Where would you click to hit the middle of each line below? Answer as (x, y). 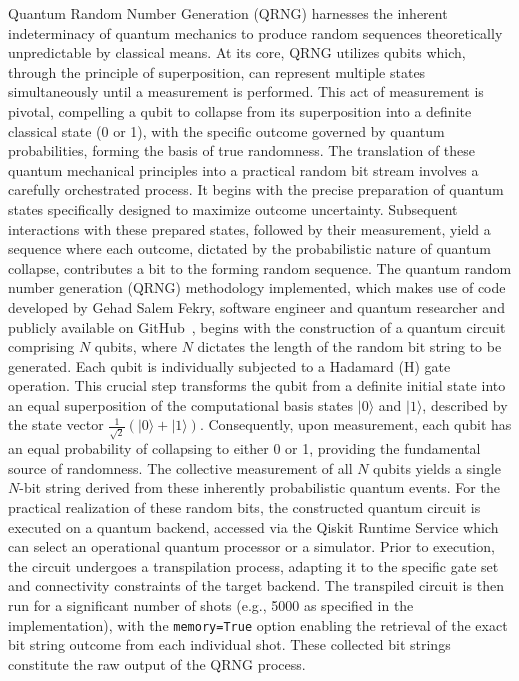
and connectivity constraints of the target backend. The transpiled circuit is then (256, 585)
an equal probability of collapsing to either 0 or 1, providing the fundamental (244, 448)
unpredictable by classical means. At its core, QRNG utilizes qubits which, (237, 52)
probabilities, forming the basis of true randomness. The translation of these (242, 150)
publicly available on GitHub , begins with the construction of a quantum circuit (257, 326)
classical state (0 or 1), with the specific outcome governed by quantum (226, 130)
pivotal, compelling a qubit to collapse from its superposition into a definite (240, 110)
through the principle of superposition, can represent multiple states (217, 71)
